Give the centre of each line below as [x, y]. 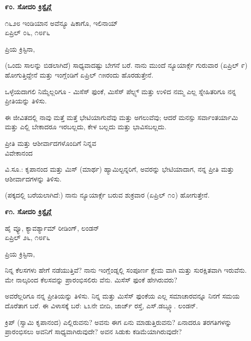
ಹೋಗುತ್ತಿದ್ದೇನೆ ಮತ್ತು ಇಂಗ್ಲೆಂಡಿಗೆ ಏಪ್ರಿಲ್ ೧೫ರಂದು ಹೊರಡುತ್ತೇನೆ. [79, 74]
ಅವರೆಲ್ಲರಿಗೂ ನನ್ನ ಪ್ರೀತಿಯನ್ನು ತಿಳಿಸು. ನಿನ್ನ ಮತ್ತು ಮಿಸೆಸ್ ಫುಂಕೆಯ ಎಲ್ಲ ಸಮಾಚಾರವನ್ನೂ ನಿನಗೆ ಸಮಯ [122, 296]
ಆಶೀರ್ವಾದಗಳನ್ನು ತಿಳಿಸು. [33, 178]
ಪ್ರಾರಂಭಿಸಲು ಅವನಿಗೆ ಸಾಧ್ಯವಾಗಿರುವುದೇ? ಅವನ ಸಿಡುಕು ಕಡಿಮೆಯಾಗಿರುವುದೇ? [94, 331]
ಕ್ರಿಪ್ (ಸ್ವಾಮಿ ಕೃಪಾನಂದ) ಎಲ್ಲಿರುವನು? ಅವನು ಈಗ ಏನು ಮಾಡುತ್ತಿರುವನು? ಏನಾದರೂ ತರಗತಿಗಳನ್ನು [118, 322]
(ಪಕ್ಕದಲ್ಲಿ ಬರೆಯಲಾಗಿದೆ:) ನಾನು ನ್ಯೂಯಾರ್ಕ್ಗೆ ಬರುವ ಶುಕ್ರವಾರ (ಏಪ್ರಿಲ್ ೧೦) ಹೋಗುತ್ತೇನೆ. [107, 195]
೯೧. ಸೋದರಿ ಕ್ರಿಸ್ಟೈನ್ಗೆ [28, 211]
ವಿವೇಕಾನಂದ [19, 152]
